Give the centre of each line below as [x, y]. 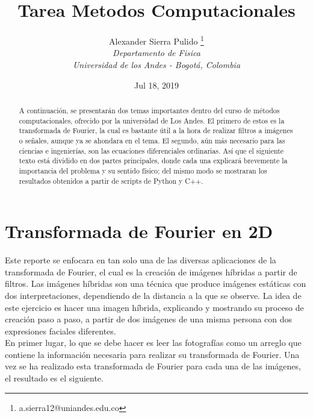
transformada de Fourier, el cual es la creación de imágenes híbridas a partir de [151, 271]
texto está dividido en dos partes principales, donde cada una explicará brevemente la [153, 161]
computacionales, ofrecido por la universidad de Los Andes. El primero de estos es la [152, 120]
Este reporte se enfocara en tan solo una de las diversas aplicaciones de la [141, 260]
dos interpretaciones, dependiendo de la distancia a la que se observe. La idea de [153, 295]
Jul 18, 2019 [156, 85]
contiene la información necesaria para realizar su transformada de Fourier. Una [152, 354]
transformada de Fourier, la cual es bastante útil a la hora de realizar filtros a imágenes [156, 130]
